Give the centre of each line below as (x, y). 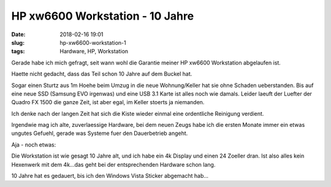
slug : (18, 42)
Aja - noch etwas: (34, 145)
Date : (18, 34)
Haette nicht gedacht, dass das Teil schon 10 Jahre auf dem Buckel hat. (102, 74)
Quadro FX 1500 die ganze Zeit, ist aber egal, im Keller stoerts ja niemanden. (108, 102)
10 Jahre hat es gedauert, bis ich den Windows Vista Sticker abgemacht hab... (110, 176)
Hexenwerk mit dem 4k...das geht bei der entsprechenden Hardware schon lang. (113, 164)
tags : (18, 52)
